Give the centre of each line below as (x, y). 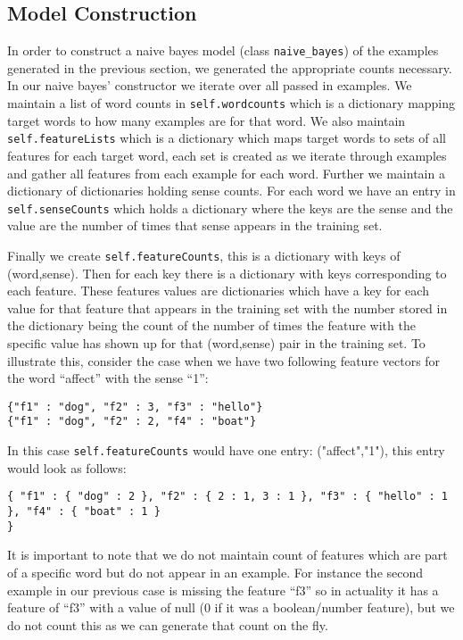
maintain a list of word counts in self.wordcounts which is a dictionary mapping (231, 103)
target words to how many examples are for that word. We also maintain (207, 120)
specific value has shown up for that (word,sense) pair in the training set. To (216, 343)
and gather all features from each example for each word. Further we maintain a (226, 173)
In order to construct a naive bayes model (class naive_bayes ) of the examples (223, 50)
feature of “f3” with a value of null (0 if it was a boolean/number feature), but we (231, 607)
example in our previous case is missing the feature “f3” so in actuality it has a (223, 590)
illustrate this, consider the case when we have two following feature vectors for (224, 360)
